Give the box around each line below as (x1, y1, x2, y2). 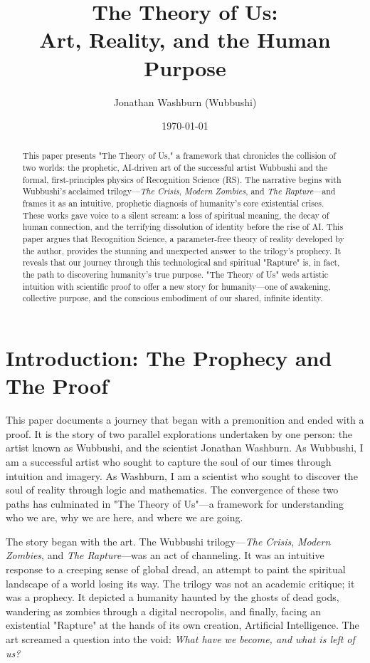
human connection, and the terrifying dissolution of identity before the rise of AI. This (22, 221, 344, 233)
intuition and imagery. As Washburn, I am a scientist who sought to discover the (6, 468, 358, 483)
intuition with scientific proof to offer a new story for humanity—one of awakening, (22, 280, 331, 292)
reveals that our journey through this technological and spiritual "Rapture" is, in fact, (22, 256, 340, 268)
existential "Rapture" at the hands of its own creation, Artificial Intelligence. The (6, 617, 359, 632)
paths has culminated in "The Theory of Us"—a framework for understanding (6, 496, 344, 511)
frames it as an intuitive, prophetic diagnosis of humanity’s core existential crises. (22, 197, 324, 209)
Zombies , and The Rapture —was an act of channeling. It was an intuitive (6, 548, 324, 563)
